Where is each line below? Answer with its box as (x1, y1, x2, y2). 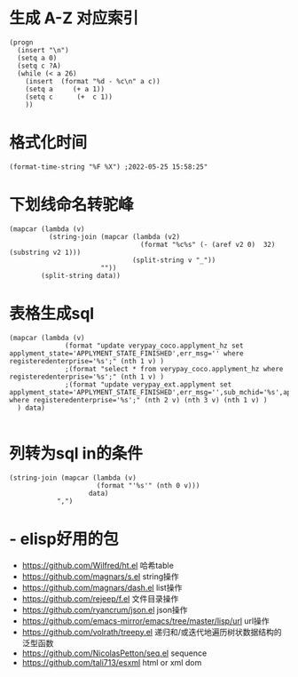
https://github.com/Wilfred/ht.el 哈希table (21, 560, 175, 570)
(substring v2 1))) (9, 248, 82, 257)
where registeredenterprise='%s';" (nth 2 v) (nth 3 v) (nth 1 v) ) (9, 395, 268, 404)
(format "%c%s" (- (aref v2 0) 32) (140, 240, 276, 249)
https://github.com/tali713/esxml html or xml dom (21, 657, 202, 667)
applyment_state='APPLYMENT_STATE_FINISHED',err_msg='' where (9, 348, 244, 358)
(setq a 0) (17, 53, 58, 62)
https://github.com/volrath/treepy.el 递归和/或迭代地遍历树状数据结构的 (21, 626, 282, 637)
